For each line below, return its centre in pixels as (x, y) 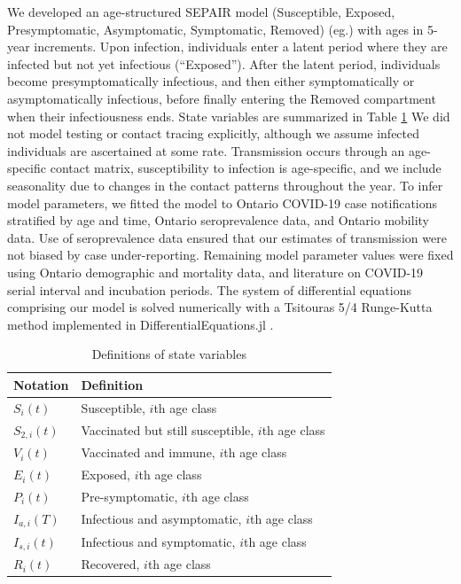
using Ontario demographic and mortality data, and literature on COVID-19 (215, 272)
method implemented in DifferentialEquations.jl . (141, 324)
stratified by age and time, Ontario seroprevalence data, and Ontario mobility (218, 220)
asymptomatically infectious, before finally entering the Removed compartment (222, 98)
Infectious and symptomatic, (158, 541)
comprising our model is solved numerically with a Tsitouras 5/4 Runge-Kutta (220, 307)
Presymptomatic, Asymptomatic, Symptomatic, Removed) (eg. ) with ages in (215, 29)
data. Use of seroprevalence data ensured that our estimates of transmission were (227, 237)
